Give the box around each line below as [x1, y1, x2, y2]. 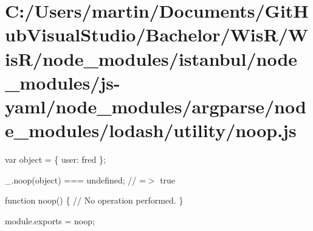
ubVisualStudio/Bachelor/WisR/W [5, 22, 309, 47]
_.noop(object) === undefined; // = [5, 173, 146, 186]
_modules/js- [5, 69, 120, 94]
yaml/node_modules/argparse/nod [5, 93, 306, 118]
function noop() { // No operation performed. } [5, 194, 184, 207]
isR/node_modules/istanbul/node [5, 46, 298, 71]
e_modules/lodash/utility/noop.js [5, 118, 297, 143]
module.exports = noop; [5, 214, 95, 227]
